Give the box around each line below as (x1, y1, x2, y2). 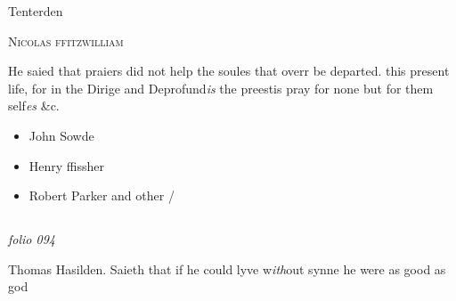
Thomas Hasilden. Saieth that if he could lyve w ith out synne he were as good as (8, 259, 446, 278)
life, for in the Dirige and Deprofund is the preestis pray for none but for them (8, 78, 434, 97)
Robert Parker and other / (28, 186, 175, 205)
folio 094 (8, 230, 55, 248)
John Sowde (28, 126, 94, 144)
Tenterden (8, 2, 63, 20)
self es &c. (8, 96, 60, 115)
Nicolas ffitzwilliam (8, 31, 124, 50)
